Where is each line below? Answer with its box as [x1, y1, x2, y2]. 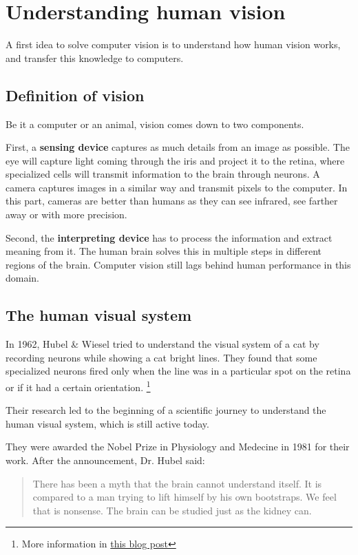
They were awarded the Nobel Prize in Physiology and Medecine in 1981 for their [6, 439, 350, 454]
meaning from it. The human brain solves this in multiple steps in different [6, 244, 322, 258]
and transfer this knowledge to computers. [6, 50, 184, 65]
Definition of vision [6, 84, 145, 105]
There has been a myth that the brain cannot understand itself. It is [32, 476, 322, 490]
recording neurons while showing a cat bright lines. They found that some [6, 350, 317, 364]
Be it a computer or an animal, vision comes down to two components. [6, 116, 304, 131]
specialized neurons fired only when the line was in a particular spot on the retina [6, 364, 351, 378]
